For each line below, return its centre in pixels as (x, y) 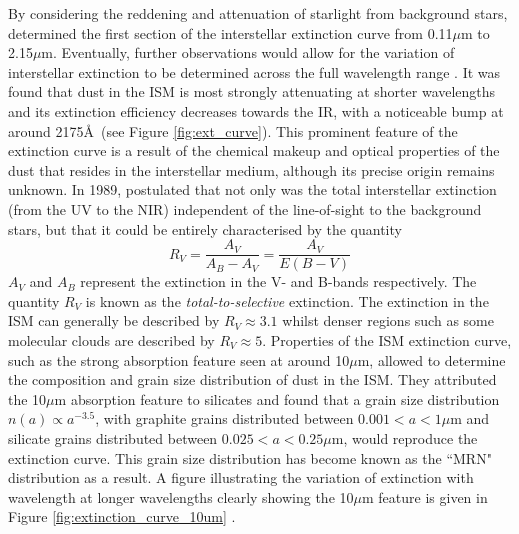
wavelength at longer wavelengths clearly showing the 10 (181, 496)
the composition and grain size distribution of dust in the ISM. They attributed (252, 379)
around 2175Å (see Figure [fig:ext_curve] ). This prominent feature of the (233, 130)
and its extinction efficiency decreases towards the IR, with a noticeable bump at (256, 110)
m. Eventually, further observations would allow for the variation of (248, 52)
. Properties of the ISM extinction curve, (387, 339)
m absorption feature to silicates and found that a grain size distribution (277, 398)
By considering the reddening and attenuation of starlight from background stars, (258, 13)
